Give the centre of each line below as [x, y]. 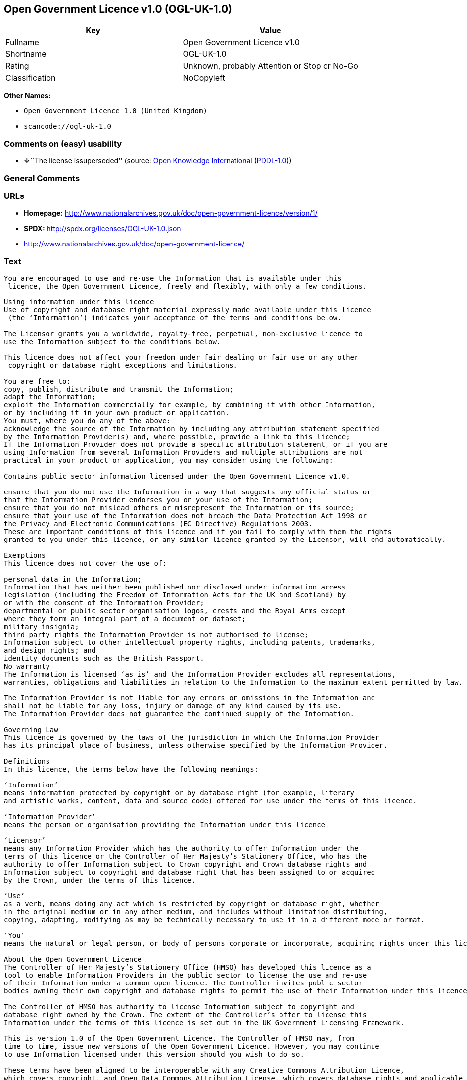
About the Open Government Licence [73, 959]
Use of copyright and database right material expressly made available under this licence [187, 310]
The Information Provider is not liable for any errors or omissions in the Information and [190, 698]
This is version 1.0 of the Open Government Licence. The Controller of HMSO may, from [179, 1039]
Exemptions [25, 556]
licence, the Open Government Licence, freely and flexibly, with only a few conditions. [187, 286]
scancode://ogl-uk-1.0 [68, 126]
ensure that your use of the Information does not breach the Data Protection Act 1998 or [186, 516]
